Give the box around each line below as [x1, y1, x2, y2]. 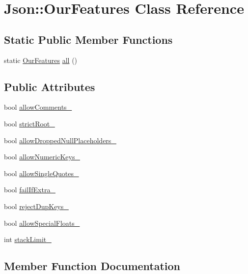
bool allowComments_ [4, 102, 72, 112]
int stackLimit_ [4, 234, 52, 244]
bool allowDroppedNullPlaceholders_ [4, 135, 116, 145]
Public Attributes [4, 79, 95, 94]
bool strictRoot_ [4, 118, 55, 128]
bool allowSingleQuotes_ [4, 168, 79, 178]
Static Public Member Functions [4, 31, 173, 47]
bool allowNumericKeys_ [4, 152, 80, 162]
